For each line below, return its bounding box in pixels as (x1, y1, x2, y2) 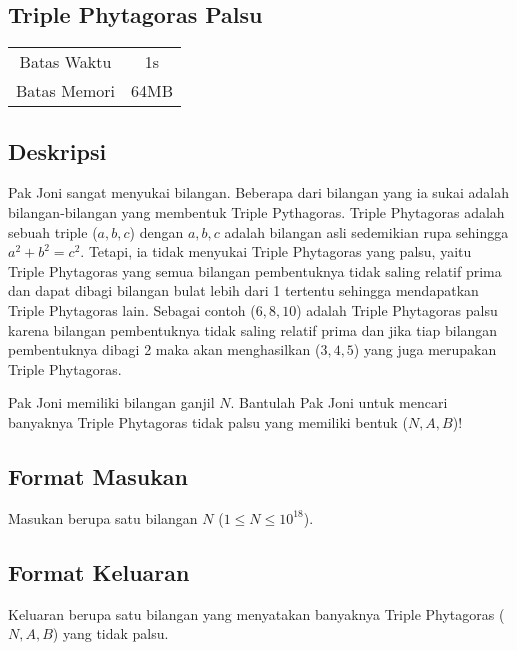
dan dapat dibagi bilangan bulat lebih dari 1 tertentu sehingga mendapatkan (8, 280, 479, 301)
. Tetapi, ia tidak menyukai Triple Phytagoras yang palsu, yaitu (80, 241, 472, 262)
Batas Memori (16, 79, 116, 103)
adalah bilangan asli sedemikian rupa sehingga (224, 221, 509, 242)
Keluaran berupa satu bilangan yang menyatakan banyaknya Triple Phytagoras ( (8, 603, 505, 624)
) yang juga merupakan (353, 339, 497, 360)
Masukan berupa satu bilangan (8, 507, 198, 528)
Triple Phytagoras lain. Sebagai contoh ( (8, 299, 256, 320)
